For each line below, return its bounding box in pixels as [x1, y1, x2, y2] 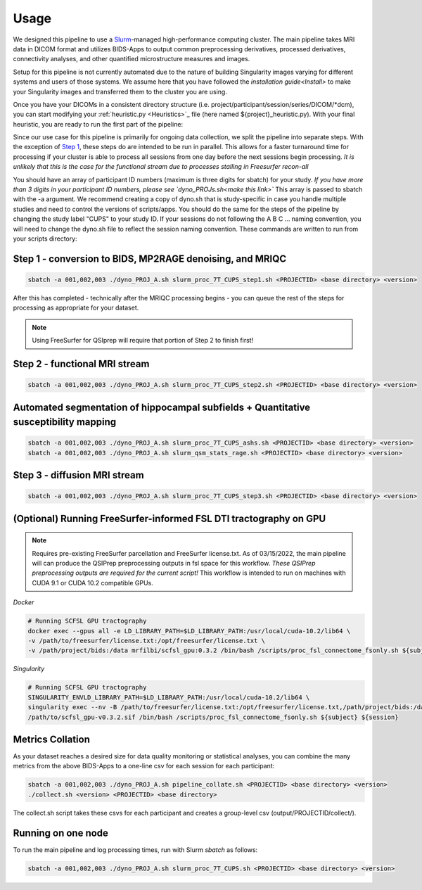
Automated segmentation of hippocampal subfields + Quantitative [13, 401, 311, 413]
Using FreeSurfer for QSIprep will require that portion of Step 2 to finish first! [32, 336, 254, 345]
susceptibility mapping [13, 416, 117, 428]
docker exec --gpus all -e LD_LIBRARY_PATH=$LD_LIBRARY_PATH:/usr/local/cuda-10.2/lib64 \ [27, 627, 351, 635]
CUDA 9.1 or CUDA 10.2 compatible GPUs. [32, 578, 154, 587]
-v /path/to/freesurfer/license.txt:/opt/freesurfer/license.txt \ [27, 637, 266, 645]
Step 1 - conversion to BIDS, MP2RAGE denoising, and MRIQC [13, 253, 287, 265]
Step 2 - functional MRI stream [13, 357, 150, 369]
